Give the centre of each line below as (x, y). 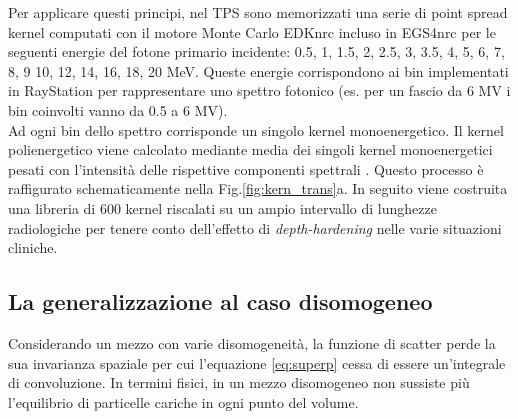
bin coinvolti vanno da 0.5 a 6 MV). (118, 109)
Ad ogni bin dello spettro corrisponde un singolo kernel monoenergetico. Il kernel (256, 129)
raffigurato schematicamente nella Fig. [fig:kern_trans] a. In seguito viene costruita (258, 188)
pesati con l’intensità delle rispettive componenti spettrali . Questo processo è (246, 168)
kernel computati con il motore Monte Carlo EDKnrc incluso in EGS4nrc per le (252, 31)
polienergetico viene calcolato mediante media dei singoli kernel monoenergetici (250, 149)
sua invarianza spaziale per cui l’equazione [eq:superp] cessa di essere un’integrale (257, 362)
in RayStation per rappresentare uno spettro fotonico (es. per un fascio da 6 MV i (259, 90)
